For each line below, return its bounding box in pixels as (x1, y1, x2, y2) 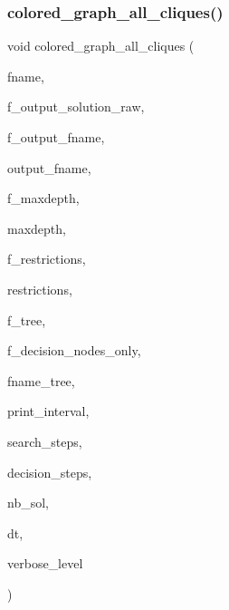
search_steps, (7, 431, 82, 450)
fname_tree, (7, 371, 75, 390)
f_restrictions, (7, 249, 86, 268)
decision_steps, (7, 462, 92, 481)
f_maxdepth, (7, 189, 80, 208)
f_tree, (7, 310, 46, 329)
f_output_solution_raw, (7, 97, 145, 116)
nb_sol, (7, 493, 49, 512)
